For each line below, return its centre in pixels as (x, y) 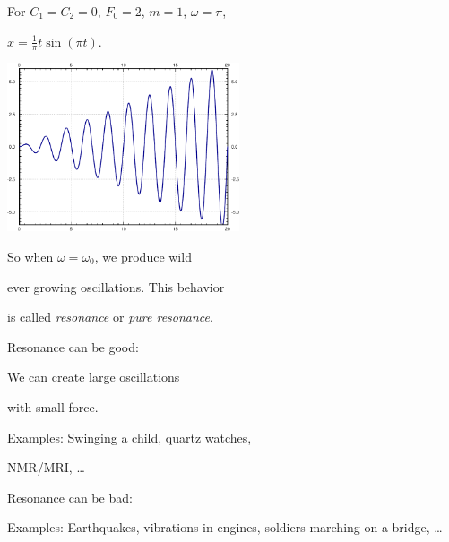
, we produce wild (143, 256)
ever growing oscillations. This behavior (116, 286)
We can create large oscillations (94, 377)
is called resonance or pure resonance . (110, 317)
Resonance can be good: (73, 346)
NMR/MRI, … (46, 467)
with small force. (53, 406)
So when (30, 256)
